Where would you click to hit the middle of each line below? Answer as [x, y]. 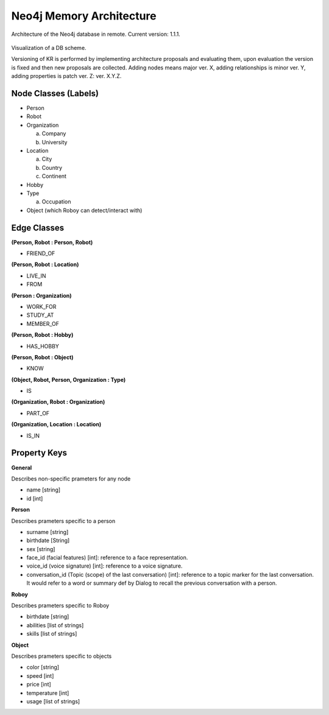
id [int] [35, 498]
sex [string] [41, 549]
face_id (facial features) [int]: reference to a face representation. [107, 558]
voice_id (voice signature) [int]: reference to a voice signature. [104, 566]
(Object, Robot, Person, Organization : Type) [69, 379]
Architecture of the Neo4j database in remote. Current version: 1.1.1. [96, 34]
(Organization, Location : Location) [56, 424]
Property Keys [39, 453]
